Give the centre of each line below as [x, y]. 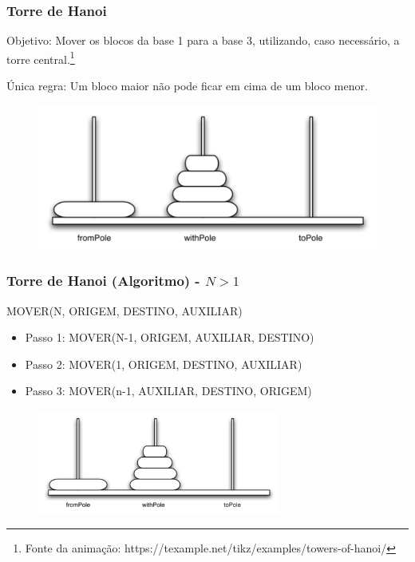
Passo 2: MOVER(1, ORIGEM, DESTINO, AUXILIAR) [164, 364]
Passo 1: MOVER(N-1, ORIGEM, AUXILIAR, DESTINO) [170, 337]
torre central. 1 [41, 57]
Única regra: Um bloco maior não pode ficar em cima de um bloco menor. [187, 86]
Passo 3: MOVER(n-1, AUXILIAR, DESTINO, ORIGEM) [168, 391]
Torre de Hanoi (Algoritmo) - [103, 281]
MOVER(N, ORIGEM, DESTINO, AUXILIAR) [125, 310]
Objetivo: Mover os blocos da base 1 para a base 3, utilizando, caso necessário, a [203, 40]
